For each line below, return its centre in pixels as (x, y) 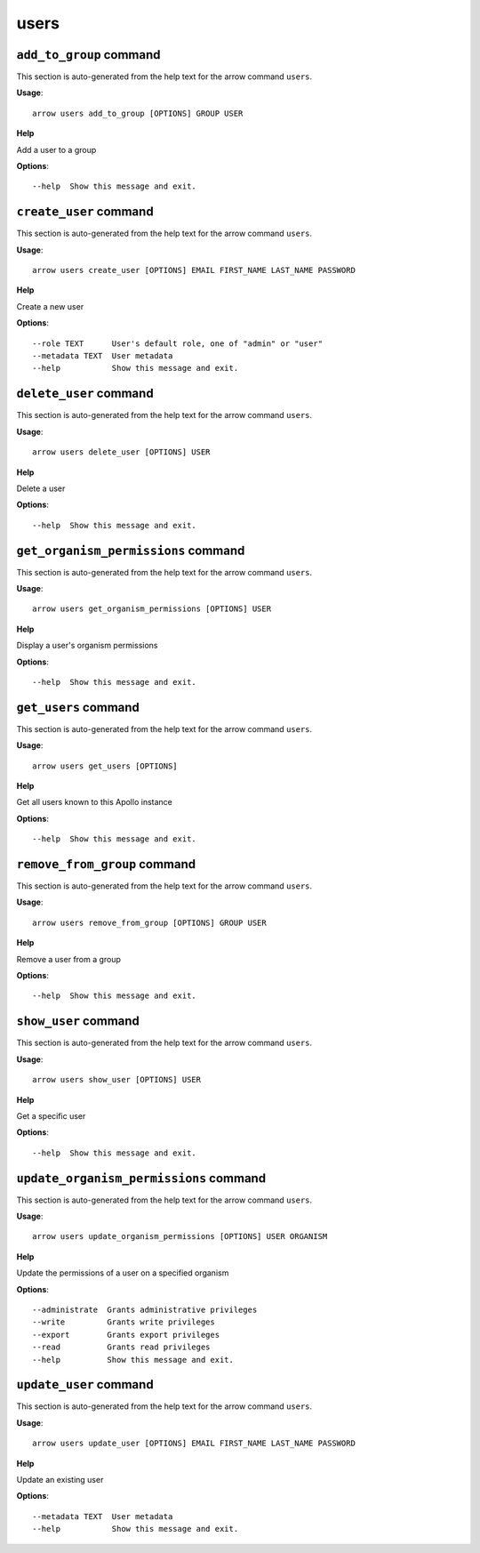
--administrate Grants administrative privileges (145, 1309)
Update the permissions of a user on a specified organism (123, 1273)
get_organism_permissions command (131, 550)
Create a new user (50, 306)
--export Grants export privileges (126, 1335)
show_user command (78, 1022)
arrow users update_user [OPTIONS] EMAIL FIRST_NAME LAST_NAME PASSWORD (194, 1444)
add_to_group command (88, 55)
